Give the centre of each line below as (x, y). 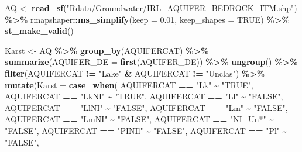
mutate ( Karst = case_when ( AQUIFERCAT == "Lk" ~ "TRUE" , (129, 84)
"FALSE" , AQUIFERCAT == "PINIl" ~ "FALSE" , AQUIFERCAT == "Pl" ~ (146, 130)
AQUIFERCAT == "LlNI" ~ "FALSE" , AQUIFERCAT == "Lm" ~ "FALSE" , (146, 107)
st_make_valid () (39, 31)
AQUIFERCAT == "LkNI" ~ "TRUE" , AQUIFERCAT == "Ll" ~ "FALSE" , (144, 96)
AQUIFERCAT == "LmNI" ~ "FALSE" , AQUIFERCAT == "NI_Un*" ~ (139, 119)
